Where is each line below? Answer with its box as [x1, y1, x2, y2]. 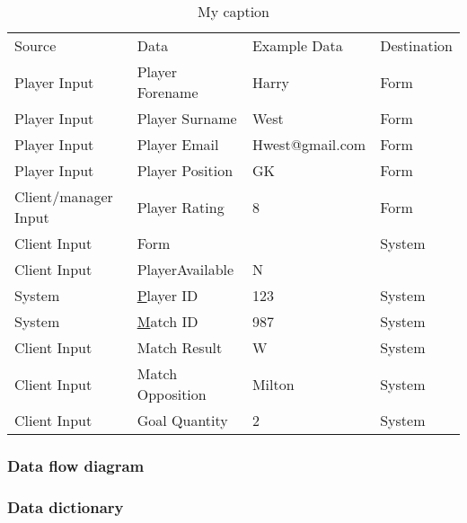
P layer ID [137, 285, 198, 306]
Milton [251, 373, 295, 394]
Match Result [137, 337, 223, 358]
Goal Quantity [137, 410, 228, 430]
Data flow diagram [7, 454, 145, 476]
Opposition [137, 384, 207, 404]
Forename [137, 82, 198, 102]
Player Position [137, 160, 233, 181]
